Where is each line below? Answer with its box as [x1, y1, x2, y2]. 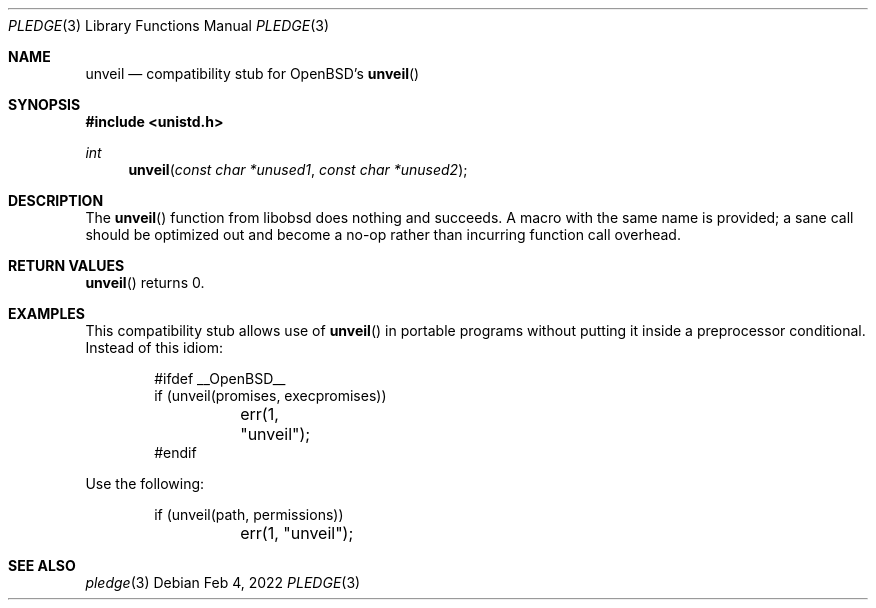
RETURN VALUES [8, 257, 125, 274]
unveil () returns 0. [85, 274, 205, 291]
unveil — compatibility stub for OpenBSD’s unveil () [85, 65, 420, 82]
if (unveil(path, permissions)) [154, 506, 344, 523]
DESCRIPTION [8, 192, 104, 209]
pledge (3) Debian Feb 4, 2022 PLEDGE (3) [85, 574, 361, 591]
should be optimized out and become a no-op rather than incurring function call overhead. [85, 226, 681, 243]
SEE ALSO [8, 557, 76, 574]
